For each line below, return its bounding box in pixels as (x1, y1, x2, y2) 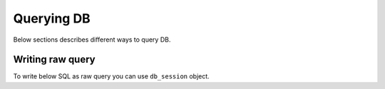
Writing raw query (13, 54, 96, 66)
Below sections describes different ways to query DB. (13, 35, 171, 44)
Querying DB (13, 11, 91, 26)
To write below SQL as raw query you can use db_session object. (13, 72, 210, 81)
